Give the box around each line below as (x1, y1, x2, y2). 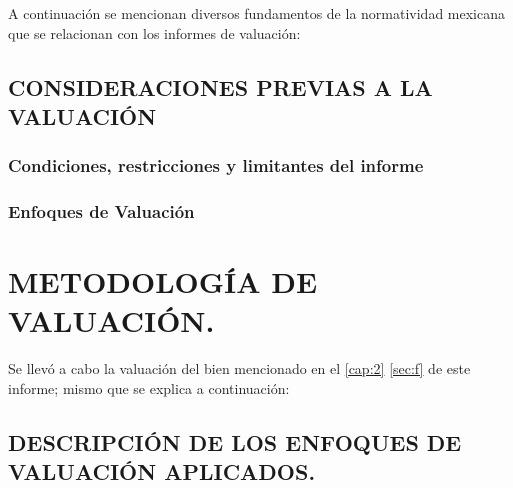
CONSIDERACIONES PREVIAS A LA (8, 71, 433, 102)
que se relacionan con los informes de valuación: (8, 22, 301, 43)
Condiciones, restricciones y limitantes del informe (8, 153, 424, 178)
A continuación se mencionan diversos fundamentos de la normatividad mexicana (8, 3, 505, 23)
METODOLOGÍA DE (8, 261, 318, 302)
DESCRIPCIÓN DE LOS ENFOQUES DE (8, 426, 462, 457)
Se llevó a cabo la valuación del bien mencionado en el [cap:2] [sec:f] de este (8, 358, 471, 379)
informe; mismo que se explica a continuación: (8, 377, 290, 398)
